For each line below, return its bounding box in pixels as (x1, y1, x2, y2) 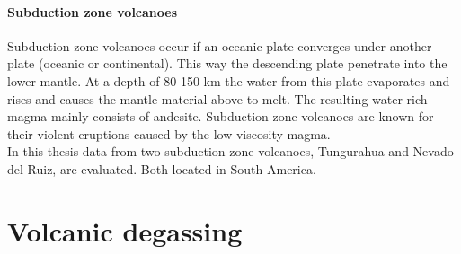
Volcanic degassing (7, 212, 243, 249)
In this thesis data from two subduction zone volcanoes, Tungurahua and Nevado (7, 142, 454, 161)
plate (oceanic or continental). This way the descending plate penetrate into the (7, 54, 448, 73)
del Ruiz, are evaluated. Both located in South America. (7, 159, 316, 178)
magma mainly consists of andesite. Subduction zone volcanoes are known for (7, 107, 434, 126)
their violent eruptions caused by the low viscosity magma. (7, 124, 331, 143)
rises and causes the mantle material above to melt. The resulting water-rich (7, 89, 428, 108)
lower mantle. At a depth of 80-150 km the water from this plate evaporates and (7, 71, 450, 90)
